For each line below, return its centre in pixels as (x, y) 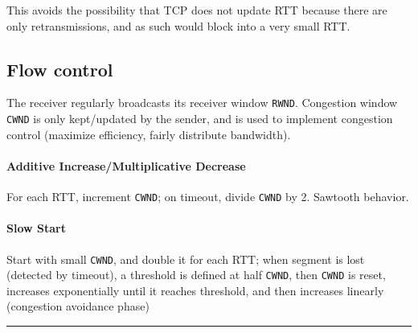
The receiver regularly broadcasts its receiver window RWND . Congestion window (202, 103)
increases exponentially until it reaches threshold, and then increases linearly (195, 290)
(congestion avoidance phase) (78, 306)
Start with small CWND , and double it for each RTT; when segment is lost (186, 259)
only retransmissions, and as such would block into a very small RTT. (178, 25)
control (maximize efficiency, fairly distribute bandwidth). (149, 134)
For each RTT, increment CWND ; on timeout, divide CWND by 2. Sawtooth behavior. (208, 197)
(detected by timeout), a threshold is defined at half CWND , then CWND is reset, (196, 275)
